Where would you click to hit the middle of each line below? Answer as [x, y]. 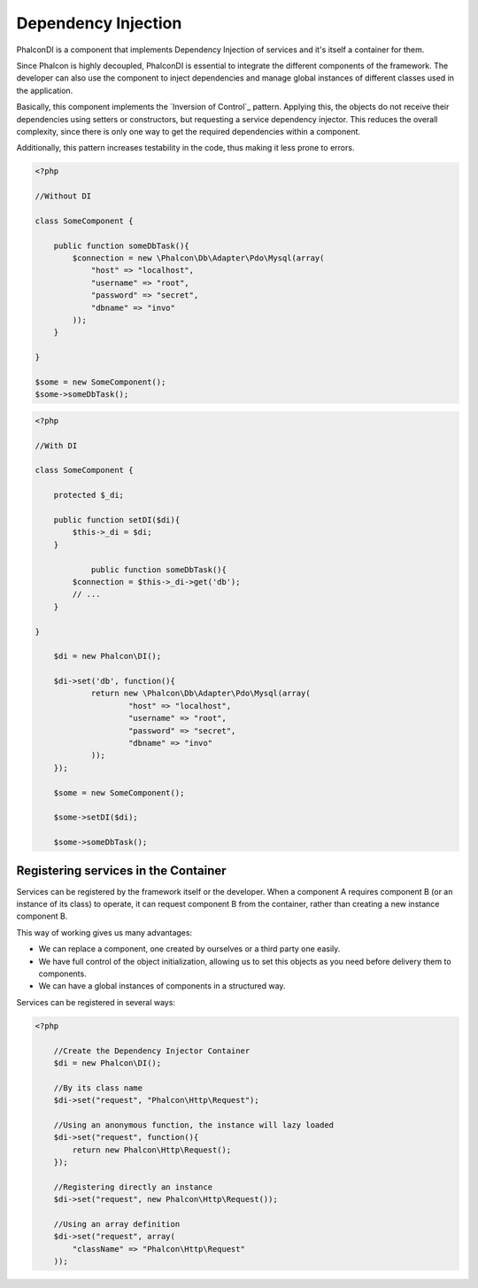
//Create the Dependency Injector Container [152, 1051]
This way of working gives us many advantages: [104, 932]
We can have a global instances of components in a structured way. [162, 986]
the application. [45, 90]
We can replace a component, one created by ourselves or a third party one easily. [189, 949]
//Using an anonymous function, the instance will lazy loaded [194, 1125]
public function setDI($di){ [117, 520]
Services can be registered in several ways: [96, 1002]
